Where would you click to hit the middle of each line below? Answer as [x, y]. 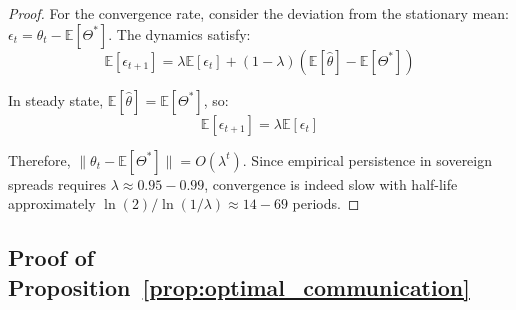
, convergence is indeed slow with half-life [331, 183]
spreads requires [57, 183]
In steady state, [56, 99]
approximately [52, 203]
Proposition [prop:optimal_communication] [239, 286]
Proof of [51, 257]
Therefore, [39, 159]
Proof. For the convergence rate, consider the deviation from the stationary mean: [259, 13]
